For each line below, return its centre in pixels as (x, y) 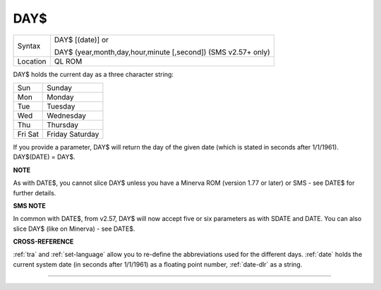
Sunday (59, 87)
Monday (60, 97)
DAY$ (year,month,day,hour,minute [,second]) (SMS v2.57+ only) (162, 52)
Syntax (29, 46)
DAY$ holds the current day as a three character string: (93, 74)
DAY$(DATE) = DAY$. (44, 157)
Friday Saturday (73, 134)
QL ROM (68, 61)
